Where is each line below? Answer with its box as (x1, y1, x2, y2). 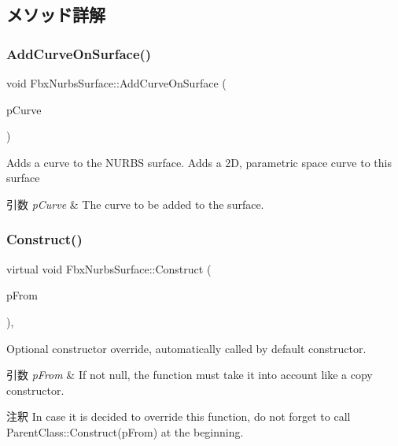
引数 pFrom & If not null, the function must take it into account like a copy (6, 366, 373, 383)
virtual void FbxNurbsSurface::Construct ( (6, 260, 212, 277)
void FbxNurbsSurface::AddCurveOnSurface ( (6, 75, 227, 91)
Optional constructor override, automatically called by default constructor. (6, 340, 367, 356)
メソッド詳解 (6, 2, 105, 27)
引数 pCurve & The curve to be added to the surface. (6, 195, 264, 212)
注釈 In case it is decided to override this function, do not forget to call (6, 408, 351, 425)
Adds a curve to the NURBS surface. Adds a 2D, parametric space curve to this (6, 154, 392, 170)
